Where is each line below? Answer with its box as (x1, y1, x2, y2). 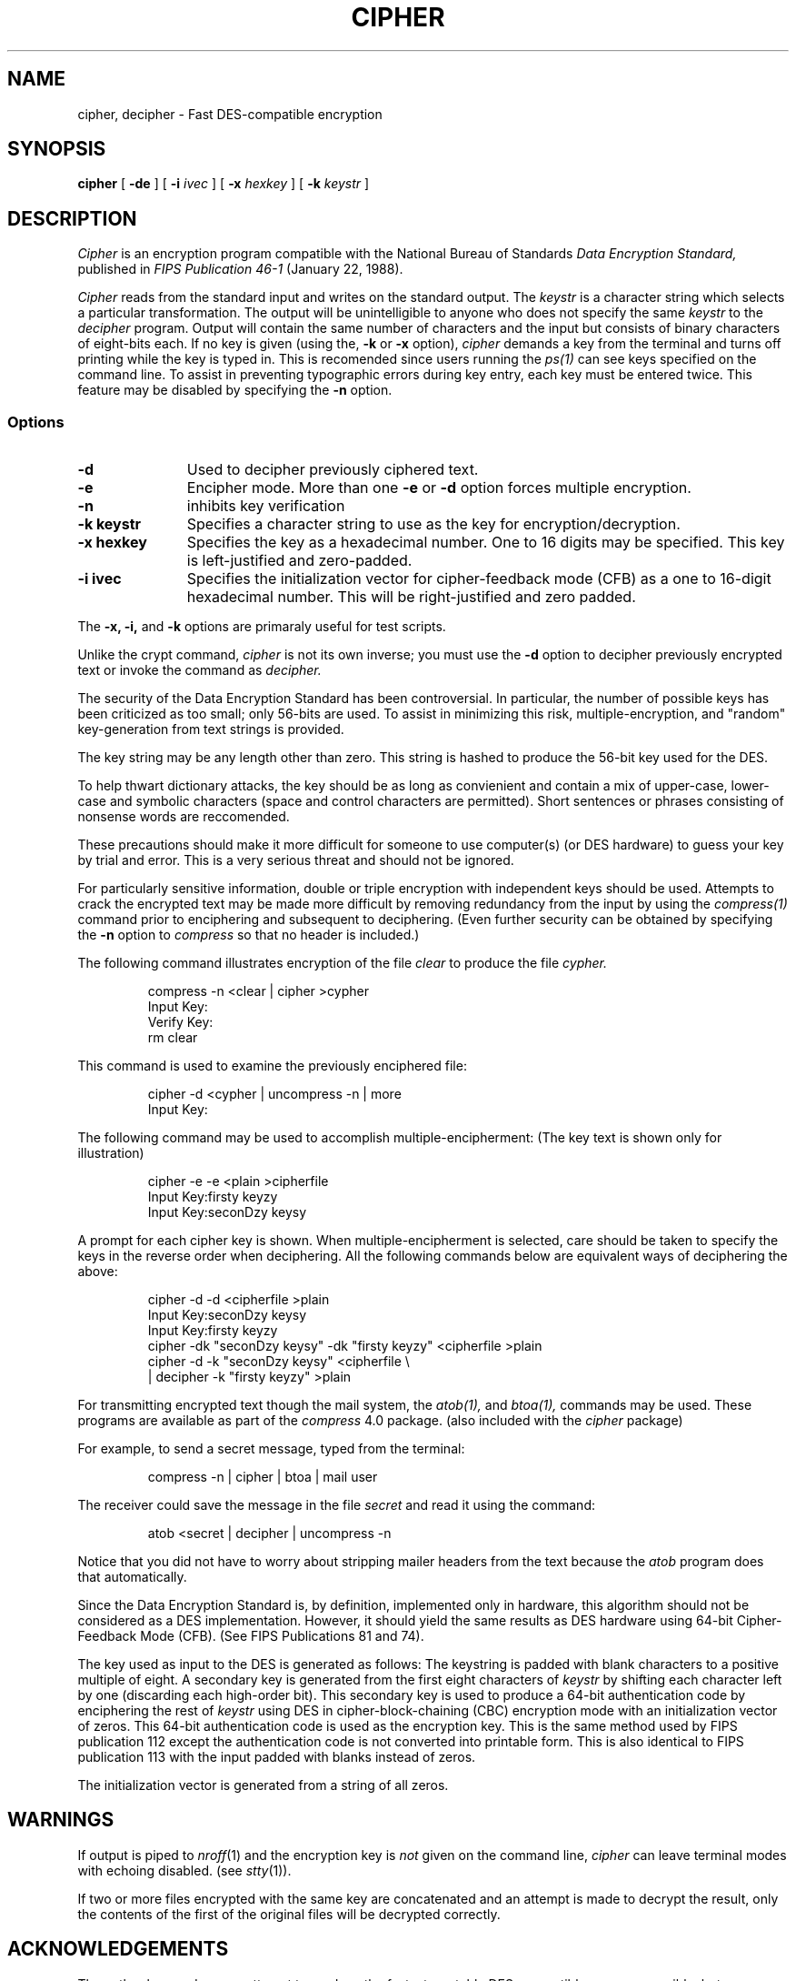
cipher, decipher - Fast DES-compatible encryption (77, 106, 383, 122)
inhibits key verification (186, 497, 345, 516)
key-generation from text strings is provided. (77, 721, 344, 738)
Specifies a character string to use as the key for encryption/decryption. (186, 515, 681, 534)
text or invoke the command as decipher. (77, 662, 322, 679)
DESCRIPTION (7, 206, 137, 230)
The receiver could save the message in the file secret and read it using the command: (77, 1497, 595, 1513)
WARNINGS (7, 1808, 114, 1832)
